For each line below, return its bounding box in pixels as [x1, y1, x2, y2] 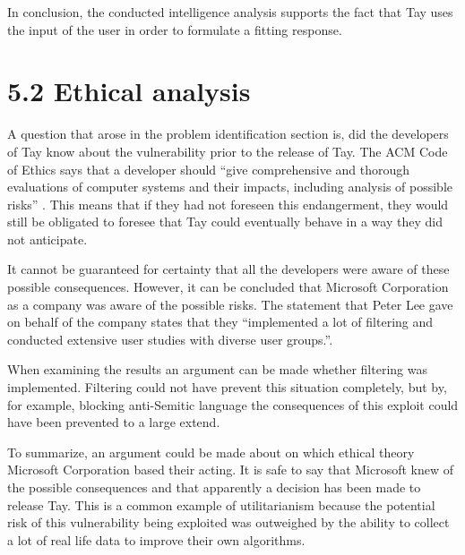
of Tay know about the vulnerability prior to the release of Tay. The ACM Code [7, 141, 448, 160]
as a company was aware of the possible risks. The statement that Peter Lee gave [7, 295, 453, 313]
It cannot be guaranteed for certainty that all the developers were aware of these [7, 260, 450, 278]
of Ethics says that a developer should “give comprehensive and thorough [7, 159, 410, 178]
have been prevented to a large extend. [7, 413, 220, 431]
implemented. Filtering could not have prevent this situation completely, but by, [7, 378, 447, 397]
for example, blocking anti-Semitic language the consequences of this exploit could [7, 395, 459, 414]
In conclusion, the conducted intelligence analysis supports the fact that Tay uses [7, 3, 453, 21]
